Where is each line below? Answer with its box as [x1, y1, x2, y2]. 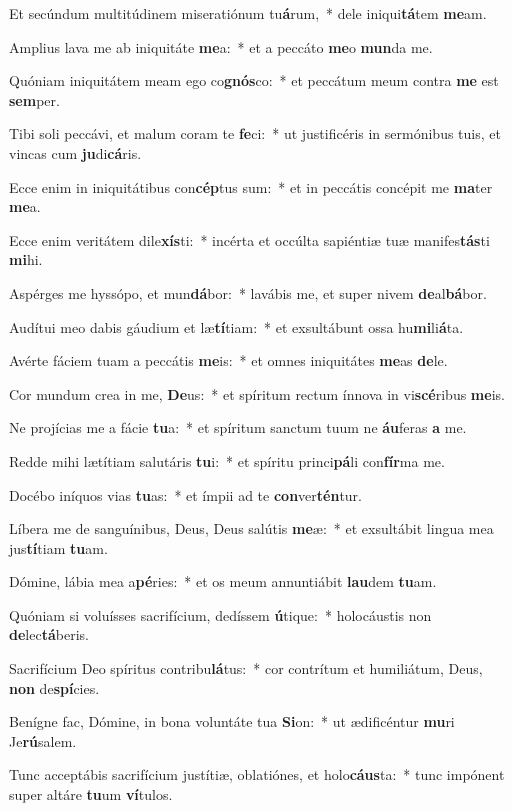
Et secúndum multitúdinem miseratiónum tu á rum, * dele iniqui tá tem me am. [9, 3, 487, 23]
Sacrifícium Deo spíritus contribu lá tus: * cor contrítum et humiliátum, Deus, [9, 658, 483, 679]
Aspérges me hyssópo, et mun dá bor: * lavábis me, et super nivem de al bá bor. [9, 282, 487, 303]
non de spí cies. [9, 677, 100, 698]
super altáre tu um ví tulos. [9, 784, 173, 805]
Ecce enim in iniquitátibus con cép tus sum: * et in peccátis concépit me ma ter [9, 176, 493, 197]
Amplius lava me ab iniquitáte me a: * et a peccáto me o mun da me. [9, 36, 433, 57]
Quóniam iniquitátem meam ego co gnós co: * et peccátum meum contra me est [9, 70, 499, 91]
